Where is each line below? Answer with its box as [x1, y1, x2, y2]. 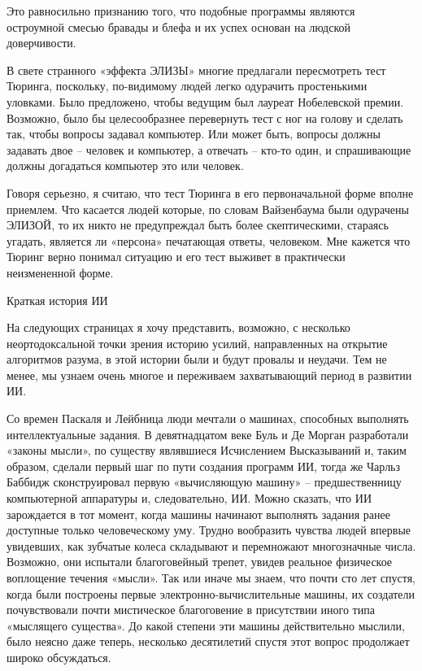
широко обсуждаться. [7, 648, 111, 665]
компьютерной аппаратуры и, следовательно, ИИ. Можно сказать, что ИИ [7, 490, 372, 507]
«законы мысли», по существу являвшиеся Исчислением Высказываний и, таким [7, 442, 407, 459]
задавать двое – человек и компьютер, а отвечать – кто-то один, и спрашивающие [7, 141, 411, 158]
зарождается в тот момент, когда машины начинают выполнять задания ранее [7, 505, 390, 522]
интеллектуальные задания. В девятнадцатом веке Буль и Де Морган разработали [7, 425, 409, 442]
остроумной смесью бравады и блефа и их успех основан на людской [7, 18, 350, 35]
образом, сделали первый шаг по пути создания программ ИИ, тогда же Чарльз [7, 457, 401, 474]
